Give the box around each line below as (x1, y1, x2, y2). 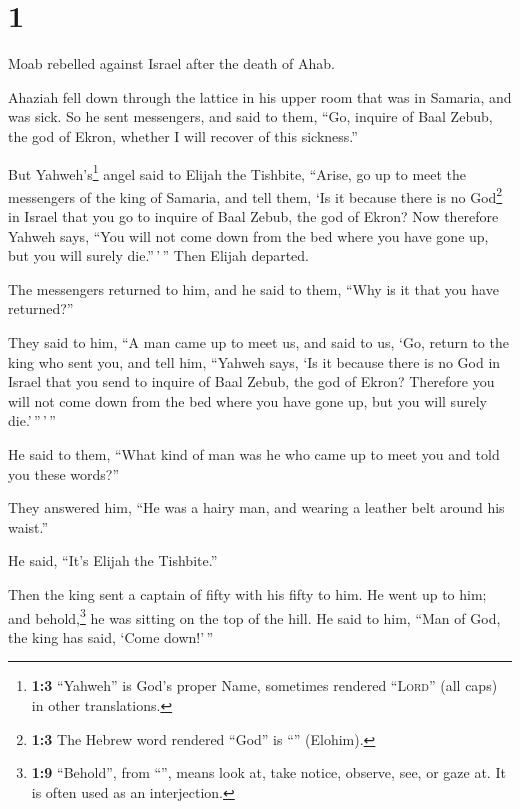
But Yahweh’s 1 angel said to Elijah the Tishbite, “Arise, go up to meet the (8, 160, 467, 184)
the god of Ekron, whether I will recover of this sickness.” (8, 125, 358, 146)
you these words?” (8, 463, 120, 484)
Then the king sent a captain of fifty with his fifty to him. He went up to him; (8, 583, 487, 604)
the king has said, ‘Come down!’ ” (8, 626, 214, 647)
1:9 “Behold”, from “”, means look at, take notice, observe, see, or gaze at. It (31, 762, 506, 783)
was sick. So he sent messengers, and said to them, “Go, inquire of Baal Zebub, (8, 106, 493, 127)
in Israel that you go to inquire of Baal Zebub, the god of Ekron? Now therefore (8, 206, 499, 226)
